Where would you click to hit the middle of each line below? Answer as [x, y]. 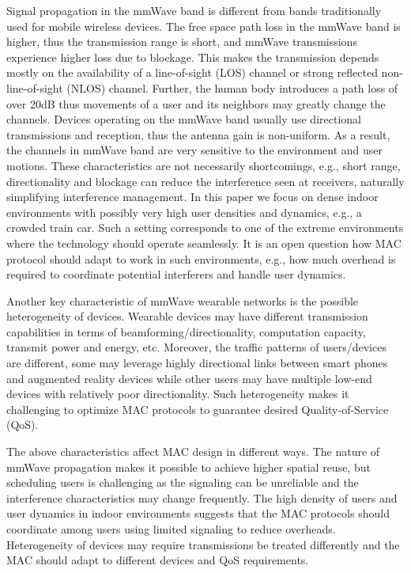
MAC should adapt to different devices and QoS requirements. [158, 560]
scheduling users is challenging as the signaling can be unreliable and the [183, 482]
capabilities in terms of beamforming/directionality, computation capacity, [186, 331]
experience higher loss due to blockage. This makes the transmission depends [193, 57]
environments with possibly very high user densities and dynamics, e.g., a [184, 212]
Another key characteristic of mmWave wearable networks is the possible [183, 300]
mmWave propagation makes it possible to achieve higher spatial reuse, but [189, 467]
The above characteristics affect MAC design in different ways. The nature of [193, 452]
